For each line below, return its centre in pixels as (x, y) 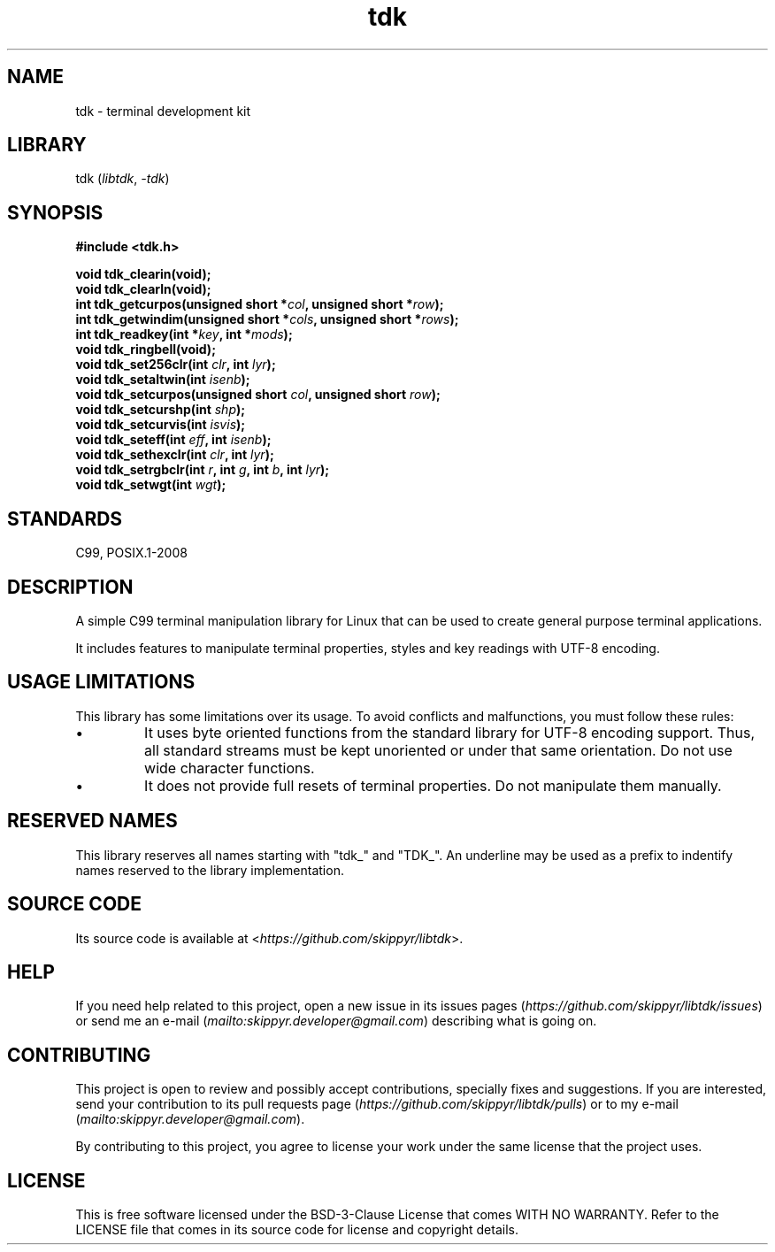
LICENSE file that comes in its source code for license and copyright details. (297, 1230)
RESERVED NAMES (92, 821)
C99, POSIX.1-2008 (131, 553)
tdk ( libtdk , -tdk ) (123, 179)
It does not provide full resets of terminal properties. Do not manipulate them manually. (433, 785)
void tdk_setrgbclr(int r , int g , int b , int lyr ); (203, 470)
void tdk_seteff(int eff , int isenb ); (173, 440)
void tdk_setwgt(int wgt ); (151, 485)
